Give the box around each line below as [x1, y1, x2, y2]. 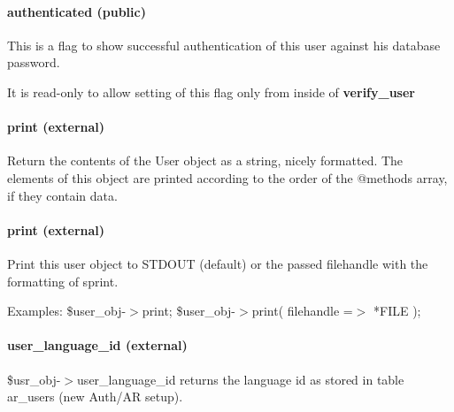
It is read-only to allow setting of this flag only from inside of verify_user [7, 82, 415, 101]
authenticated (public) [7, 2, 146, 20]
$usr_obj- [7, 370, 61, 388]
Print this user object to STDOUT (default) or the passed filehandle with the [7, 254, 428, 272]
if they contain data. [7, 186, 118, 204]
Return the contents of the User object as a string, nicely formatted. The [7, 151, 404, 170]
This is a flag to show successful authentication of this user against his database [7, 35, 441, 54]
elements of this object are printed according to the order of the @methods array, [7, 168, 448, 187]
